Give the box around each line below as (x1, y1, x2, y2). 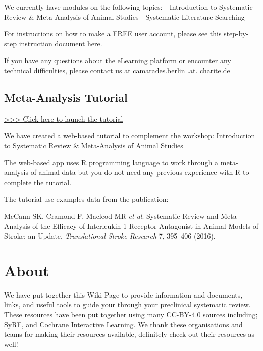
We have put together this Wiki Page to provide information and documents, (4, 289, 243, 300)
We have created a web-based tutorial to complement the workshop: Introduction (4, 130, 255, 141)
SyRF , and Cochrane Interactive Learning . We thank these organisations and (4, 319, 243, 329)
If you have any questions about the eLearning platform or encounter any (4, 55, 231, 66)
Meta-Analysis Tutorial (4, 89, 128, 105)
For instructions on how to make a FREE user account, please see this (4, 28, 222, 39)
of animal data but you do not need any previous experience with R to (30, 167, 249, 178)
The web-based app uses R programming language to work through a (4, 157, 219, 167)
